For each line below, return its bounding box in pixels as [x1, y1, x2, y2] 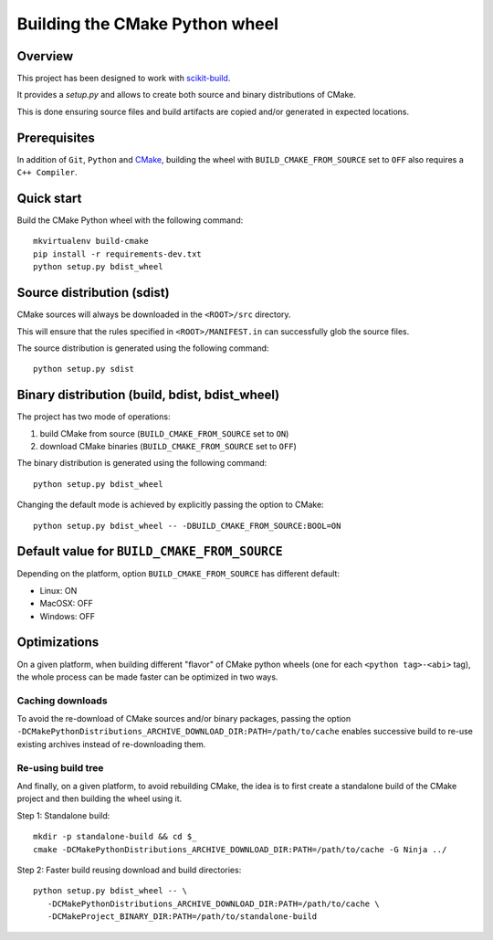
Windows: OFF [39, 610, 96, 621]
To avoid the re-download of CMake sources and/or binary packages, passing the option [16, 713, 351, 724]
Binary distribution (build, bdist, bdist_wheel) [16, 387, 280, 403]
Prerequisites [16, 130, 95, 145]
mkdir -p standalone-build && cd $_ [33, 831, 197, 842]
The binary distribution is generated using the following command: [16, 458, 267, 469]
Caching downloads [16, 694, 109, 707]
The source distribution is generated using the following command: [16, 343, 269, 354]
